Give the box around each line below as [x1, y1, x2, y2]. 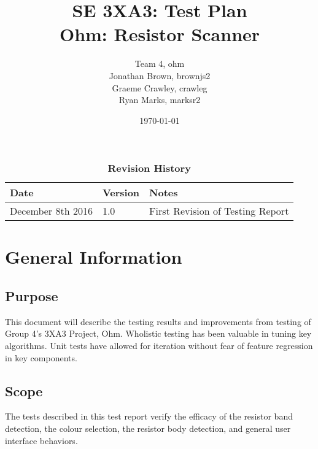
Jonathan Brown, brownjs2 [109, 69, 211, 82]
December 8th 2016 [10, 204, 93, 218]
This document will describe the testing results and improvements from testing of [5, 315, 311, 328]
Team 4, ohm [134, 57, 185, 70]
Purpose [5, 286, 58, 305]
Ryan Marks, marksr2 [118, 93, 201, 106]
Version [102, 185, 140, 200]
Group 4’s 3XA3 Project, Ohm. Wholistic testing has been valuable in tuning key [5, 327, 312, 340]
